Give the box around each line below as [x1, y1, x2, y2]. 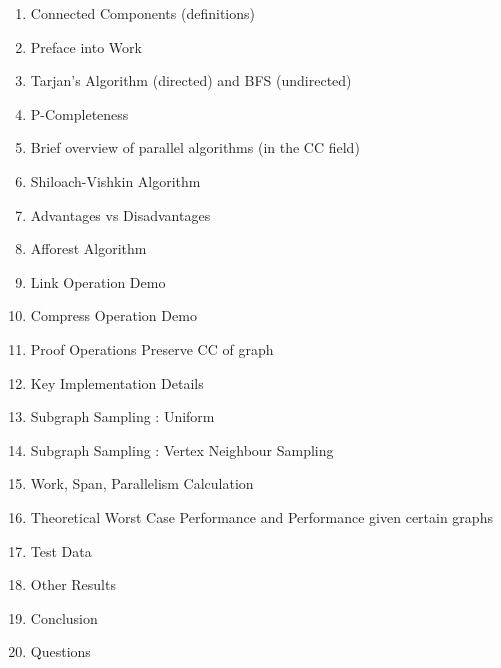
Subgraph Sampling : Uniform [30, 406, 215, 427]
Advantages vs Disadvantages [30, 204, 211, 225]
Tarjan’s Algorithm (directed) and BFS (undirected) [30, 70, 352, 91]
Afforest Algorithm [30, 238, 147, 259]
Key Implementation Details [30, 372, 204, 393]
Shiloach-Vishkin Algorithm [30, 170, 201, 191]
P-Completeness [30, 103, 129, 124]
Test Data [30, 540, 92, 561]
